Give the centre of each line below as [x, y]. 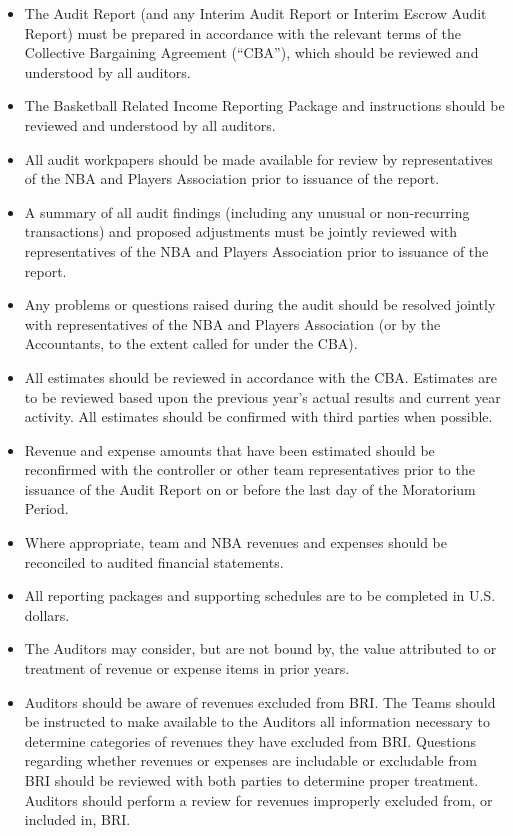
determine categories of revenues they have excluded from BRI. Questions [250, 740]
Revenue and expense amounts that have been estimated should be [229, 449]
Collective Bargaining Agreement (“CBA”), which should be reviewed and [251, 52]
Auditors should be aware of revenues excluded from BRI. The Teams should [260, 701]
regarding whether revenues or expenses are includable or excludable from [250, 760]
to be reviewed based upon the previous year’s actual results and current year [262, 396]
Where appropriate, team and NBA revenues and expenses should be [236, 542]
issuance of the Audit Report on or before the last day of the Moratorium [250, 488]
